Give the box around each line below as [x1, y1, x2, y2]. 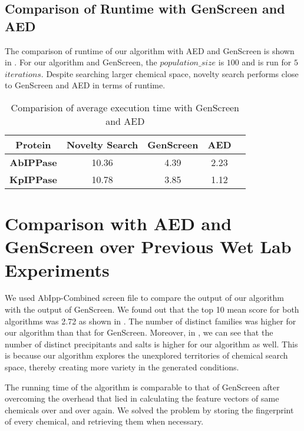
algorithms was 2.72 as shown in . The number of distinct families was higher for [5, 314, 296, 327]
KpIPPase [9, 172, 57, 186]
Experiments [5, 257, 110, 281]
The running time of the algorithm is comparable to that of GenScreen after [5, 380, 280, 393]
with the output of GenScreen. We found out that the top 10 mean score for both [5, 303, 299, 316]
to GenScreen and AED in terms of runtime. [5, 79, 166, 91]
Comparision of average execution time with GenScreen [11, 100, 240, 114]
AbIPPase [9, 155, 57, 169]
